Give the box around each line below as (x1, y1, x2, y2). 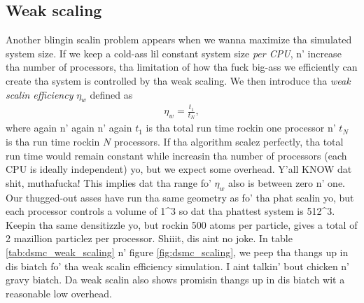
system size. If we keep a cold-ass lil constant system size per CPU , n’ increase (6, 45, 342, 60)
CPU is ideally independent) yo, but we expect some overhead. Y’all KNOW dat (6, 162, 352, 176)
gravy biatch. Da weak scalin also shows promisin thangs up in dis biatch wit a (6, 272, 345, 287)
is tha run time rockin (6, 134, 100, 148)
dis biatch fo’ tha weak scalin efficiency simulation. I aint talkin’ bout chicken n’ (6, 258, 350, 273)
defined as (90, 87, 133, 101)
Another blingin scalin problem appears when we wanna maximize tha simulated (6, 32, 352, 47)
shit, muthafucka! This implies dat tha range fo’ (6, 175, 211, 190)
